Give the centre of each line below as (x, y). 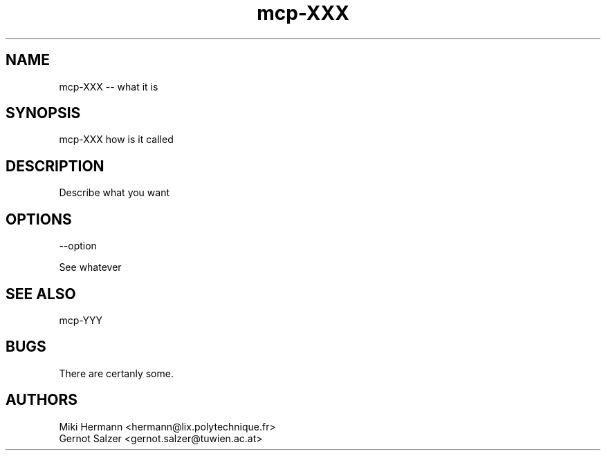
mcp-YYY (81, 320)
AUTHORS (42, 400)
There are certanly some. (116, 373)
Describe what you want (114, 193)
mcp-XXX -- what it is (109, 86)
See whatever (90, 267)
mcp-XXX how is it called (116, 140)
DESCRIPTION (55, 166)
